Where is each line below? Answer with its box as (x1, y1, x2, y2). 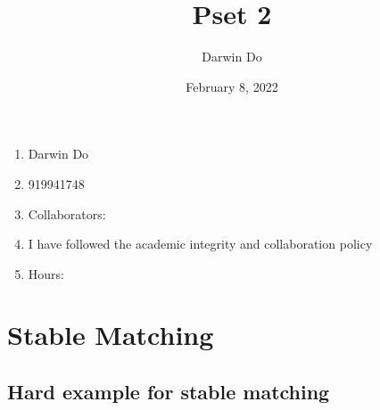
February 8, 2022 (186, 77, 278, 95)
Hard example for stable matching (7, 378, 330, 406)
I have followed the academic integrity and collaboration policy (28, 234, 373, 253)
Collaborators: (28, 204, 106, 223)
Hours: (28, 264, 64, 283)
